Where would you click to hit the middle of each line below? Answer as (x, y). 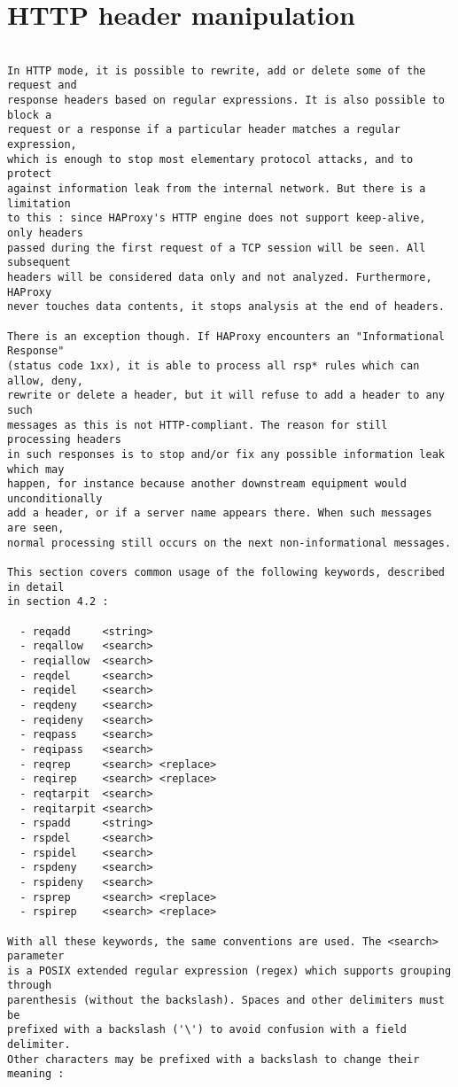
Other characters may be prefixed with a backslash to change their (213, 1059)
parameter (36, 956)
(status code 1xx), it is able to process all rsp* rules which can (213, 365)
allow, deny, (45, 380)
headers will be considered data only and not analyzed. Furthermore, (220, 277)
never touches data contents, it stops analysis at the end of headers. (226, 307)
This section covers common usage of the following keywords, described (226, 573)
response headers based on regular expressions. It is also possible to (226, 101)
